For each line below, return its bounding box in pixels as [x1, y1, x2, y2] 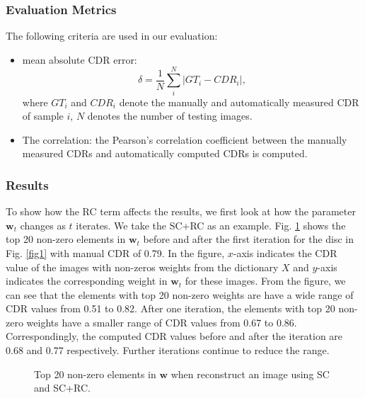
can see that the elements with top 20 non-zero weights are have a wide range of [6, 287, 354, 302]
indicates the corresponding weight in [6, 273, 168, 288]
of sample [22, 108, 64, 123]
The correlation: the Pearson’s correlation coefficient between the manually [22, 132, 347, 147]
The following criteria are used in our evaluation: [6, 28, 218, 43]
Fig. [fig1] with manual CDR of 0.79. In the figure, [6, 245, 225, 260]
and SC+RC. [34, 380, 91, 395]
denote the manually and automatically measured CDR [119, 94, 359, 109]
